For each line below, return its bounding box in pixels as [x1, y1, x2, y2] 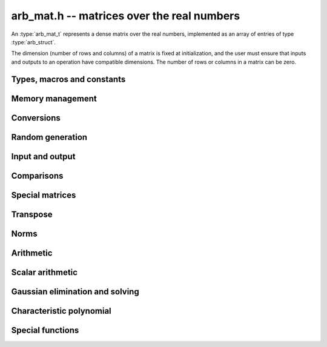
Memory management [11, 93, 97, 104]
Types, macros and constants [11, 74, 126, 84]
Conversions [11, 113, 61, 123]
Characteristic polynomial [11, 306, 111, 316]
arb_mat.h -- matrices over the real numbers [11, 9, 240, 22]
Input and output [11, 151, 76, 162]
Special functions [11, 325, 79, 335]
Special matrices [11, 190, 76, 200]
